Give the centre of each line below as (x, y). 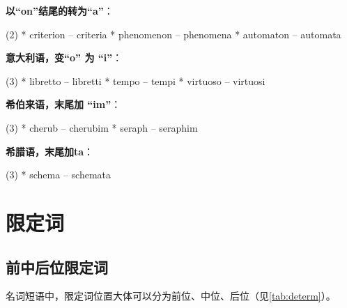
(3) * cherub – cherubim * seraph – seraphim (102, 127)
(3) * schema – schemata (58, 175)
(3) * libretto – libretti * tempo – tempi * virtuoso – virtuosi (136, 80)
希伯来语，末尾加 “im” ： (63, 104)
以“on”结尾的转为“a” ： (60, 10)
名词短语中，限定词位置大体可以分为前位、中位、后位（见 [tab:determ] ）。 (171, 296)
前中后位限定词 (57, 267)
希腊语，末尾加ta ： (50, 151)
